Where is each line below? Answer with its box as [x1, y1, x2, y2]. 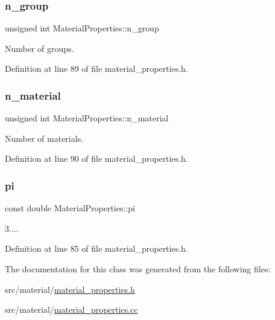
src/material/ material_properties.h [5, 283, 135, 295]
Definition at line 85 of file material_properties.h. [5, 242, 188, 255]
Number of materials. [5, 132, 84, 144]
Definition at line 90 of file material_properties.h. [5, 152, 188, 165]
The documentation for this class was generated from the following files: [5, 263, 271, 275]
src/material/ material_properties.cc [5, 303, 138, 316]
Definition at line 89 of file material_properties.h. [5, 62, 188, 75]
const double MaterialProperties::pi [5, 202, 135, 214]
